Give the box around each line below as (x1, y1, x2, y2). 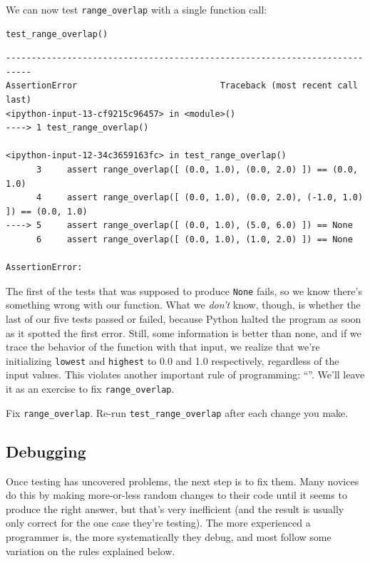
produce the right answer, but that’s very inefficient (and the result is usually (6, 501, 344, 516)
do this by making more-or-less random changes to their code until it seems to (6, 487, 347, 502)
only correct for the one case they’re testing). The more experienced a (6, 515, 311, 530)
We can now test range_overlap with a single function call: (6, 2, 267, 16)
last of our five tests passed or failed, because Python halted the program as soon (6, 311, 361, 326)
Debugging (6, 440, 86, 462)
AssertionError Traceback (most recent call (6, 81, 358, 91)
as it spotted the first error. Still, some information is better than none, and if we (6, 325, 361, 340)
